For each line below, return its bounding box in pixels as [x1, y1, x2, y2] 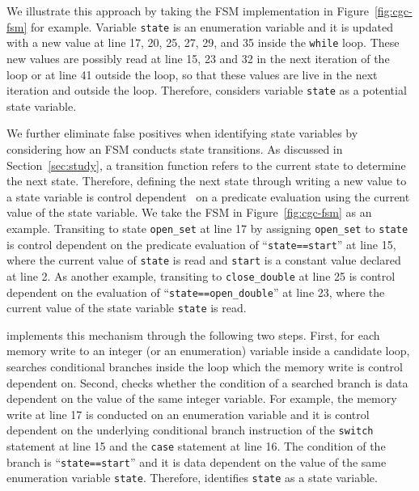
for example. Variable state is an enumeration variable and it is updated [31, 18, 394, 35]
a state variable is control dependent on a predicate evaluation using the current [6, 188, 410, 205]
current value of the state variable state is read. [6, 299, 247, 316]
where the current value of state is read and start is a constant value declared [6, 252, 401, 269]
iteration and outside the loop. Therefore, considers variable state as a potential [6, 82, 407, 99]
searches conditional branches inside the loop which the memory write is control [6, 358, 403, 375]
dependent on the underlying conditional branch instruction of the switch [6, 421, 374, 438]
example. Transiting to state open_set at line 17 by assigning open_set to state [6, 219, 408, 236]
